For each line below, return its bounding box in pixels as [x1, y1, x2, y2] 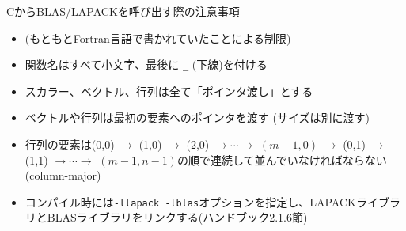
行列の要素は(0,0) [25, 136, 115, 153]
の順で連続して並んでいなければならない [176, 151, 387, 168]
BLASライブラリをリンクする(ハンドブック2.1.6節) [47, 209, 308, 225]
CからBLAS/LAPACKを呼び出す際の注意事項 [6, 3, 240, 19]
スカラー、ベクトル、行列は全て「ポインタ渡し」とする [25, 82, 313, 99]
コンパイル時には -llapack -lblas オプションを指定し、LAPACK [25, 193, 356, 210]
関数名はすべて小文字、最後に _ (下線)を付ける [25, 56, 268, 73]
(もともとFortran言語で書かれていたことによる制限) [25, 29, 291, 46]
